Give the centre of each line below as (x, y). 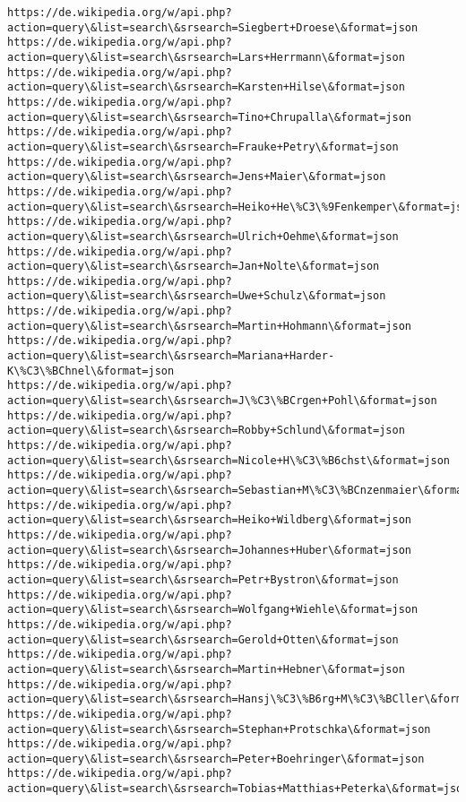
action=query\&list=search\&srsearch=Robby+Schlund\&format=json (206, 431)
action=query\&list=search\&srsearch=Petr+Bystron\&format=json (203, 579)
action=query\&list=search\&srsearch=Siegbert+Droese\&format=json (213, 27)
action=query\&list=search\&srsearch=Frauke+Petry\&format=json (203, 147)
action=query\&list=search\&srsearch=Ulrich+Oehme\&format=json (203, 236)
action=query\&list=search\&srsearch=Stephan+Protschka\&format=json (219, 729)
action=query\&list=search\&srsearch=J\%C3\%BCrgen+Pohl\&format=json (222, 401)
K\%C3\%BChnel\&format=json (91, 371)
